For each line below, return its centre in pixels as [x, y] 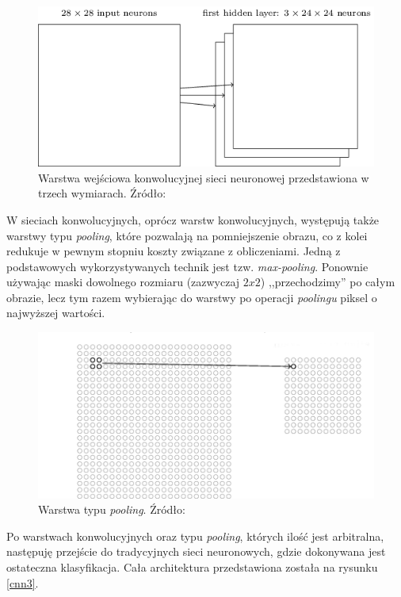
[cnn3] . [23, 582]
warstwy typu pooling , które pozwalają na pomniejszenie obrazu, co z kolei [187, 235]
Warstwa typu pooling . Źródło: [112, 509]
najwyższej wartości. [56, 313]
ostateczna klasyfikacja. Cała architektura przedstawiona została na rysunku [192, 567]
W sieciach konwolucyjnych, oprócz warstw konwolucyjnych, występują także [193, 219]
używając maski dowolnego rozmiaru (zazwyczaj [123, 282]
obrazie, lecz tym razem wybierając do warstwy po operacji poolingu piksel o [192, 297]
